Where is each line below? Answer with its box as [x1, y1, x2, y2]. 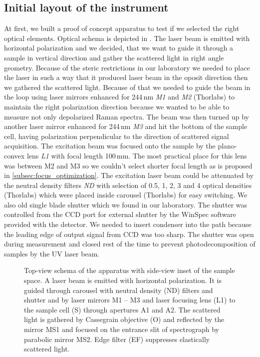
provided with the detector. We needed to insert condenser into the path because [4, 219, 252, 229]
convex [4, 150, 25, 160]
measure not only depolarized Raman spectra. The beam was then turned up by [4, 111, 249, 121]
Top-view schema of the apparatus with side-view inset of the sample [24, 265, 235, 275]
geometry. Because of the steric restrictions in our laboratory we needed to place [4, 62, 250, 72]
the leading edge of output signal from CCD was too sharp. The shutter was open [4, 228, 254, 239]
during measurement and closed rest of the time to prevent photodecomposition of [4, 238, 256, 249]
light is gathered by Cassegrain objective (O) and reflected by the [24, 314, 225, 324]
